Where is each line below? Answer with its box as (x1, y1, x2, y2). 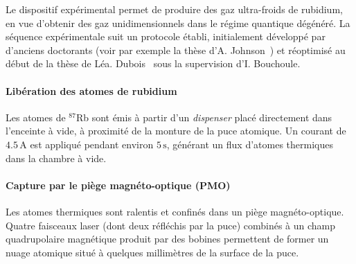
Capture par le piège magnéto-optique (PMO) (6, 177, 231, 192)
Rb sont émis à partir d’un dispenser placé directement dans (75, 109, 332, 124)
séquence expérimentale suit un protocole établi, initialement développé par (6, 29, 326, 44)
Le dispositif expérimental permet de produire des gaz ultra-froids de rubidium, (6, 2, 343, 16)
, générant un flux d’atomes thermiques (166, 137, 333, 151)
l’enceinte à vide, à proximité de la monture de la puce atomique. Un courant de (6, 123, 346, 138)
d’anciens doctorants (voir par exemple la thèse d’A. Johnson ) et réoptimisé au (6, 42, 346, 57)
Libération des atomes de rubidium (6, 83, 177, 98)
